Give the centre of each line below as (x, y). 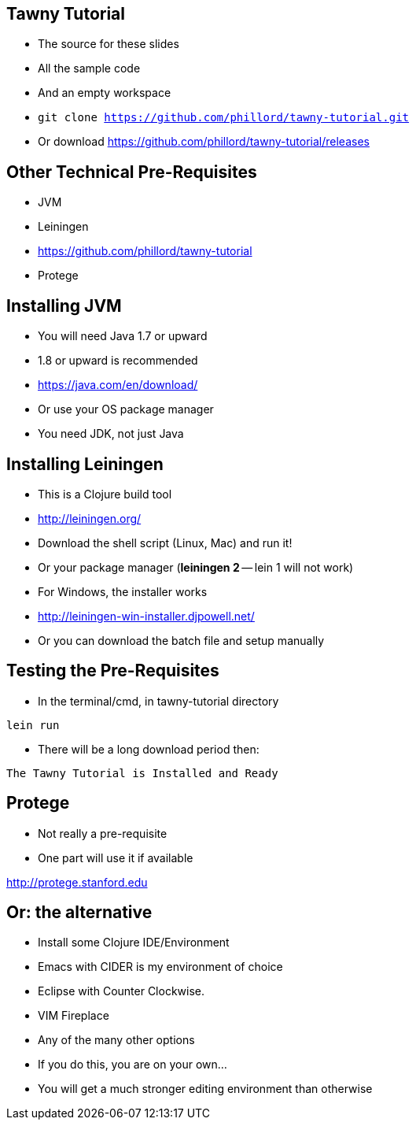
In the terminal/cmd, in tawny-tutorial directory (158, 701)
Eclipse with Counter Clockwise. (121, 991)
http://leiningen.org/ (90, 518)
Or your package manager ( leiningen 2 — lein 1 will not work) (196, 567)
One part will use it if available (116, 857)
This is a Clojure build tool (105, 494)
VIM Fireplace (74, 1016)
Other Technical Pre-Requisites (132, 172)
